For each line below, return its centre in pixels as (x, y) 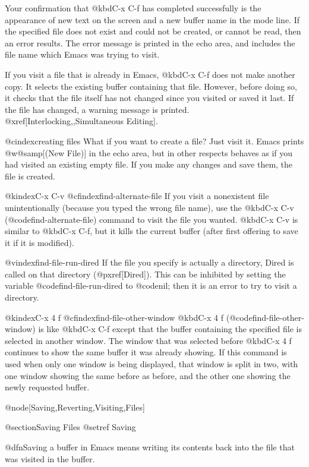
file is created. (30, 176)
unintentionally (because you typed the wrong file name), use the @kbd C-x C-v (149, 207)
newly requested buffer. (47, 387)
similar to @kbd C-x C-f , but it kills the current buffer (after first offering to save (152, 231)
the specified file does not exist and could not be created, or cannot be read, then (153, 31)
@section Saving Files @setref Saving (70, 427)
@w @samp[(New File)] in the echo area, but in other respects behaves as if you (149, 152)
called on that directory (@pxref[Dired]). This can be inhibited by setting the (145, 274)
